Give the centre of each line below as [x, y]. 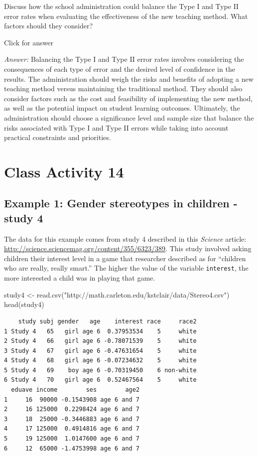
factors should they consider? [49, 26]
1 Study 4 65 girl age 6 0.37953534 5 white [100, 331]
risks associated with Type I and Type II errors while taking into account [116, 127]
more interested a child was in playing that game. [80, 278]
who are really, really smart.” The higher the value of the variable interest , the [126, 268]
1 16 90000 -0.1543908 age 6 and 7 [72, 399]
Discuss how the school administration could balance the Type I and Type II [122, 6]
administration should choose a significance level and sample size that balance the [129, 117]
